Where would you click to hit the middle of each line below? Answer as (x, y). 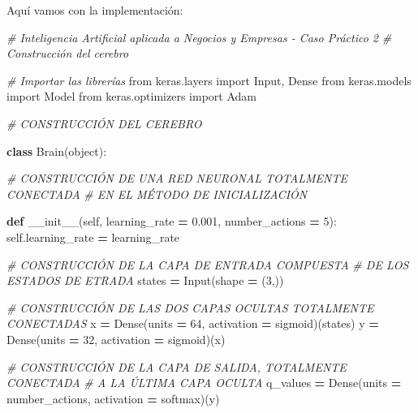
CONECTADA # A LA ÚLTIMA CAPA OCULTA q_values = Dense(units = (204, 383)
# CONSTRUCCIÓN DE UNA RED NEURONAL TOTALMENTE (177, 178)
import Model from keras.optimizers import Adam (131, 96)
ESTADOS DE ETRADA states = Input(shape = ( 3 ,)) (145, 280)
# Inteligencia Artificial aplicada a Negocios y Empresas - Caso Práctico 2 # (199, 37)
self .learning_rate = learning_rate (93, 237)
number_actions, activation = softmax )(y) (113, 398)
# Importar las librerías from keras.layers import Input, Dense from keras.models (209, 80)
